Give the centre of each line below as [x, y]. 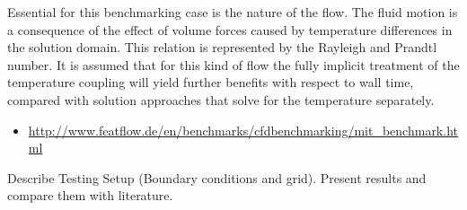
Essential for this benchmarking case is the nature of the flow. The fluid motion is [233, 12]
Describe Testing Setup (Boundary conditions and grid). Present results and [217, 177]
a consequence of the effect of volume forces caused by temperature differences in [230, 29]
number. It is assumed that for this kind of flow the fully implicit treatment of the [233, 64]
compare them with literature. [90, 195]
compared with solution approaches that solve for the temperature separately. [221, 99]
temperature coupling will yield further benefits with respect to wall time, [211, 82]
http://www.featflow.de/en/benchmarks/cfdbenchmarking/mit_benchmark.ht [243, 130]
